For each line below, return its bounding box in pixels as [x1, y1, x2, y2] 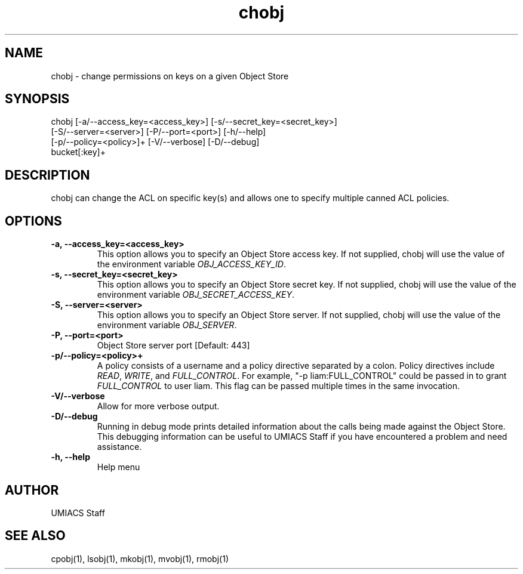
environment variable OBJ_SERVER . [97, 320, 237, 331]
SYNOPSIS [5, 91, 70, 107]
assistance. [97, 442, 142, 452]
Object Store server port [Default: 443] [97, 340, 250, 351]
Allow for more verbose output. [97, 401, 220, 412]
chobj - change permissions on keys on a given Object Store [51, 70, 289, 81]
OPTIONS [5, 213, 62, 229]
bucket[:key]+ [51, 147, 106, 158]
